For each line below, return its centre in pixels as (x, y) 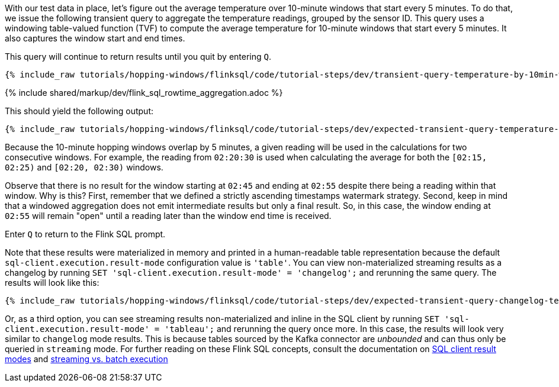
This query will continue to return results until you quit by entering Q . (138, 57)
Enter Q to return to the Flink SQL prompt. (85, 234)
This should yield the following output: (79, 111)
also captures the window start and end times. (95, 38)
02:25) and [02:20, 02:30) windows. (84, 167)
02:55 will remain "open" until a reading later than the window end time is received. (168, 216)
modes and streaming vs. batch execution (86, 359)
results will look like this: (52, 283)
